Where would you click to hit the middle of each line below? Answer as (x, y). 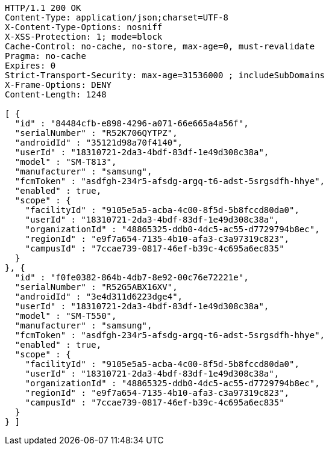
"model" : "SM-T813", (66, 162)
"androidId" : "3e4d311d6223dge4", (99, 297)
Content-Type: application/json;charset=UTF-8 (117, 17)
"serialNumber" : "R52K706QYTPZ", (96, 133)
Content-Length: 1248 (56, 94)
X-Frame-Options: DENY (58, 85)
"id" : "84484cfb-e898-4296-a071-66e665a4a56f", (132, 123)
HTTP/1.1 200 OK (43, 8)
